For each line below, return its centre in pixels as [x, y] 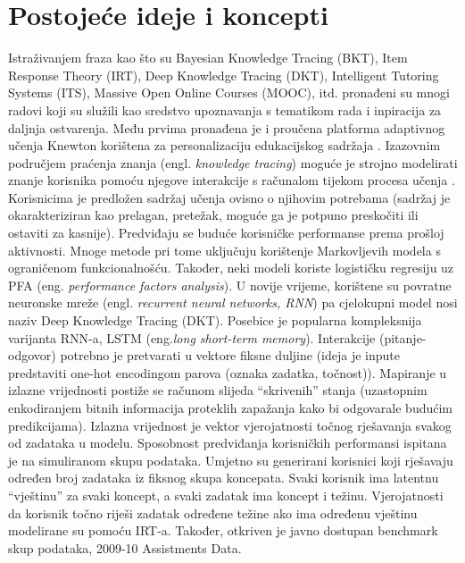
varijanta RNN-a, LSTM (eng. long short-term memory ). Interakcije [192, 337]
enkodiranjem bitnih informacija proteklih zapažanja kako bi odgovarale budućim [231, 408]
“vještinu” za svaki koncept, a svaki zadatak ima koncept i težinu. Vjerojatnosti [226, 495]
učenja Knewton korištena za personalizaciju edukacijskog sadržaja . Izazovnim [224, 145]
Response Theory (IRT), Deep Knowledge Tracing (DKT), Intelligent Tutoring [224, 75]
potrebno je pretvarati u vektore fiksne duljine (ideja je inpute [230, 355]
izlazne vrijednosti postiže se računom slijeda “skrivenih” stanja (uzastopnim [218, 390]
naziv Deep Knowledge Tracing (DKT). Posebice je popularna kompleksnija [215, 320]
